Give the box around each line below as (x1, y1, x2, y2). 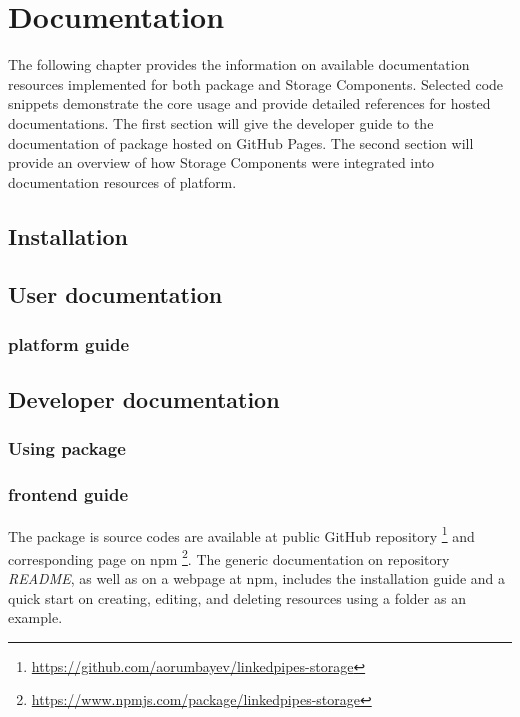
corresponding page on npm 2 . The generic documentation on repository (8, 545, 450, 569)
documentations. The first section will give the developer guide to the (8, 112, 434, 133)
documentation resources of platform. (8, 171, 237, 192)
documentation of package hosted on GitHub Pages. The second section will (8, 132, 474, 153)
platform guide (8, 331, 130, 356)
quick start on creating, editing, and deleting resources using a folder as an (8, 587, 466, 608)
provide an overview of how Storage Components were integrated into (8, 152, 435, 173)
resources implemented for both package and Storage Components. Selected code (8, 73, 504, 94)
